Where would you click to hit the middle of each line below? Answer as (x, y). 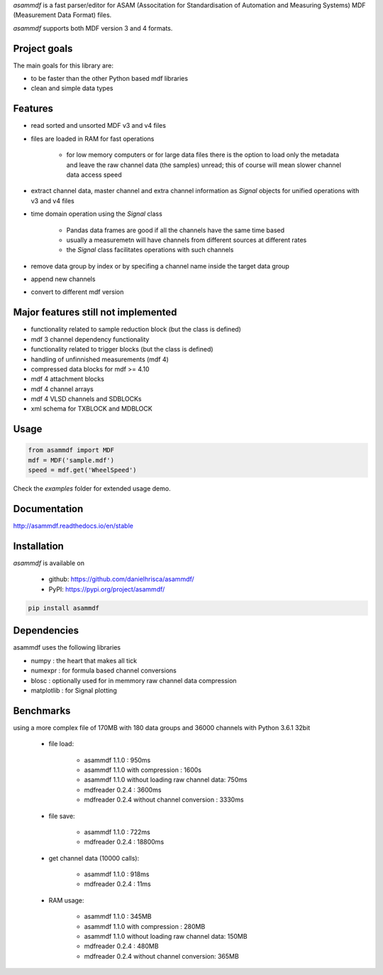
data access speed (94, 175)
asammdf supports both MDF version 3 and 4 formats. (93, 28)
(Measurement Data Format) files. (62, 15)
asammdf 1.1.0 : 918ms (117, 874)
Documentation (48, 509)
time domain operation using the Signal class (96, 214)
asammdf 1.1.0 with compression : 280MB (145, 926)
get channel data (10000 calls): (94, 858)
